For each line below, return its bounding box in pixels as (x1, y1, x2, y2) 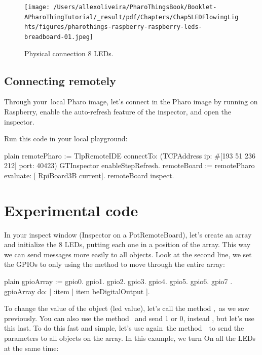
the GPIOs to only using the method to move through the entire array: (4, 259, 225, 269)
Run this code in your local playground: (4, 133, 128, 144)
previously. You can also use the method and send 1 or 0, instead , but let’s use (4, 312, 254, 323)
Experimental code (4, 200, 138, 220)
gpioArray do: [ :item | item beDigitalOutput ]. (4, 286, 150, 296)
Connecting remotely (4, 72, 116, 88)
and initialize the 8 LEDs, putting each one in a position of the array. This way (4, 239, 251, 250)
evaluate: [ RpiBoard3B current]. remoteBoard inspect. (4, 170, 174, 180)
